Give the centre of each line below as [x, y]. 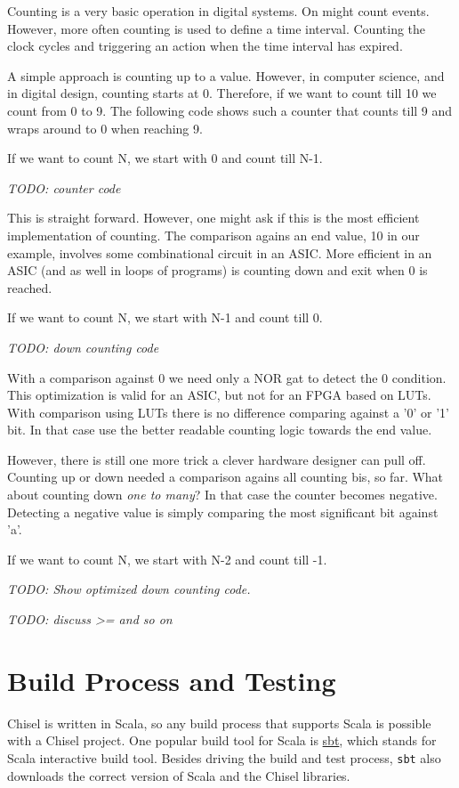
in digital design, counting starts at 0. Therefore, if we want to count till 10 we [222, 93]
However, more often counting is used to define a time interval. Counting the [217, 28]
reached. [30, 287]
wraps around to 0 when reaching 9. [105, 128]
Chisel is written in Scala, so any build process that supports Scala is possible [219, 723]
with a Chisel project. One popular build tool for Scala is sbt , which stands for [222, 740]
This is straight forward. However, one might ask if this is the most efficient [213, 218]
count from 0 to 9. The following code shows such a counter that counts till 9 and [230, 110]
